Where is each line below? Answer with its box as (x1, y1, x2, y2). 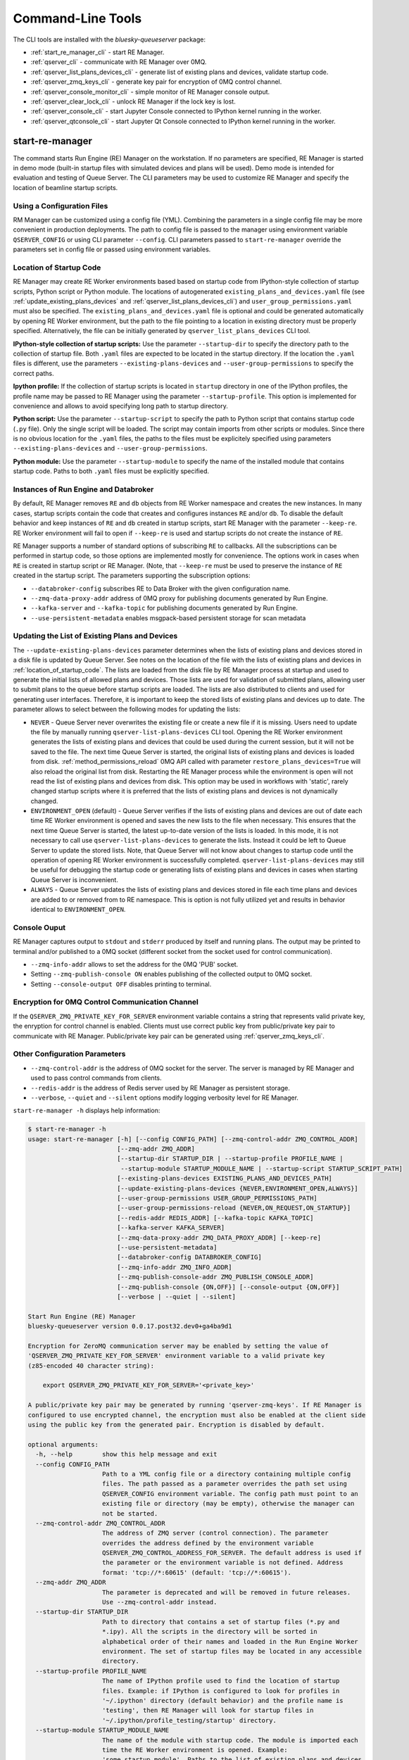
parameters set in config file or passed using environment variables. (13, 245, 211, 253)
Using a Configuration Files (13, 201, 108, 210)
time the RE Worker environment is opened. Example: (102, 1746, 288, 1754)
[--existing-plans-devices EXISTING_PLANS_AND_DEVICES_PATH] (116, 1174, 332, 1183)
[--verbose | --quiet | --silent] (116, 1293, 236, 1300)
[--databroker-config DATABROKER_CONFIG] (116, 1253, 262, 1262)
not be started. (102, 1509, 158, 1517)
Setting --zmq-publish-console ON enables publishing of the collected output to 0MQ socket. (30, 970, 313, 979)
